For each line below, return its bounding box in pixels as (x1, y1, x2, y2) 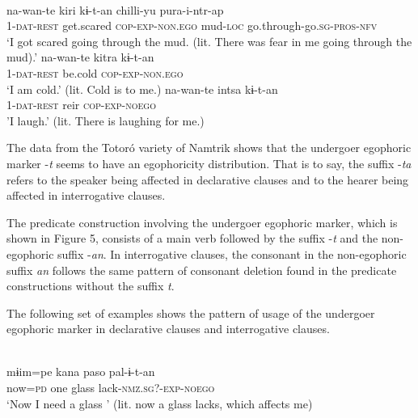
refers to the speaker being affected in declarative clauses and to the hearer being (6, 171, 409, 188)
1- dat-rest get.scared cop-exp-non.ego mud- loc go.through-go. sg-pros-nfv (6, 17, 378, 34)
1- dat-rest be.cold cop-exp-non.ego (6, 64, 184, 81)
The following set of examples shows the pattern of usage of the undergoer (6, 304, 375, 321)
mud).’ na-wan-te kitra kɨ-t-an (6, 49, 154, 65)
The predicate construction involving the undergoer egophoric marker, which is (6, 213, 398, 230)
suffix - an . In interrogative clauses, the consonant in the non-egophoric (57, 245, 407, 262)
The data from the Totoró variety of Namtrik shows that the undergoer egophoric (6, 139, 412, 156)
